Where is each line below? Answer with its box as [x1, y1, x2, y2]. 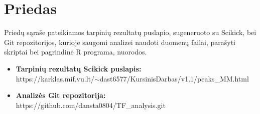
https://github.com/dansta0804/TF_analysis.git [16, 99, 166, 110]
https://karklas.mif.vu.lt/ [16, 73, 94, 83]
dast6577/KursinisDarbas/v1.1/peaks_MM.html [99, 73, 249, 83]
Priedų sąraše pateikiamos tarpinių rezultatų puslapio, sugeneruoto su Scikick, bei [4, 27, 256, 37]
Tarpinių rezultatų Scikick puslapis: [16, 63, 142, 73]
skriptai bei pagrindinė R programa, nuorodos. [4, 46, 147, 57]
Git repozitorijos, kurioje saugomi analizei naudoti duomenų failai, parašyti [4, 36, 236, 47]
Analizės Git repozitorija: [16, 90, 106, 100]
